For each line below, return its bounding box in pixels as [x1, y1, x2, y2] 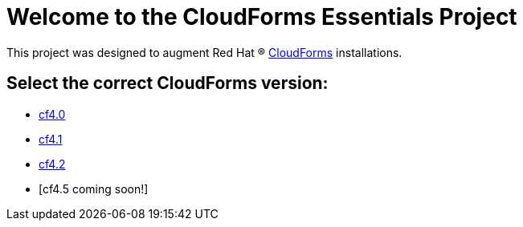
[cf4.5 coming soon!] [39, 181, 149, 196]
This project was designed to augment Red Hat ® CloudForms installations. [6, 45, 402, 59]
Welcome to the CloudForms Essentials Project [6, 3, 517, 30]
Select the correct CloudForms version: [6, 73, 329, 94]
